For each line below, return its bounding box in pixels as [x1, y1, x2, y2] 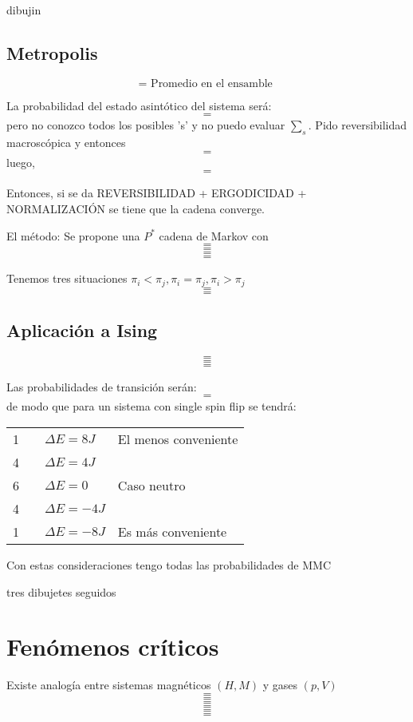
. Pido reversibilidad [308, 117, 407, 133]
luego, [6, 153, 35, 170]
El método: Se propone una [6, 227, 140, 244]
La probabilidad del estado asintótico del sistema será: [6, 97, 272, 113]
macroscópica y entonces [6, 134, 126, 151]
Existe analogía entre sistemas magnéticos [6, 676, 211, 693]
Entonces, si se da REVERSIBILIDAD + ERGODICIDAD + [6, 184, 307, 201]
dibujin [6, 2, 41, 18]
